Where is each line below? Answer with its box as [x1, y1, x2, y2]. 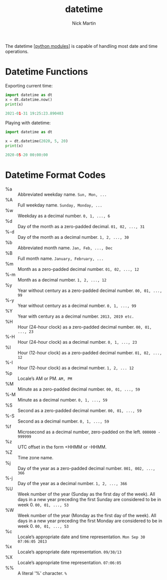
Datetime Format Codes [5, 169, 106, 181]
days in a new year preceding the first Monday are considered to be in [17, 518, 162, 524]
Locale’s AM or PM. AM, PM [17, 375, 72, 381]
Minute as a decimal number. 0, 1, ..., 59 [17, 397, 107, 403]
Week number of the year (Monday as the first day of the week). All [17, 512, 156, 518]
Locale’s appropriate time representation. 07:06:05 [17, 559, 121, 565]
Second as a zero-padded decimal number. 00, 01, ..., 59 [17, 407, 142, 413]
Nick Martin [72, 20, 96, 26]
